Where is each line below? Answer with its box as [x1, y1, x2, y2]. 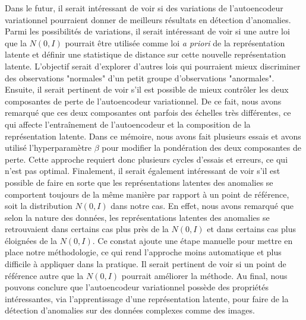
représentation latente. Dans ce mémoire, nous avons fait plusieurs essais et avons [5, 129, 301, 142]
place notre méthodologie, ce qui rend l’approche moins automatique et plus [5, 246, 282, 258]
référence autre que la [5, 269, 84, 281]
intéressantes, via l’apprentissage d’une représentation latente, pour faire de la [5, 292, 289, 305]
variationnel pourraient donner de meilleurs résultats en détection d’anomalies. [5, 13, 291, 26]
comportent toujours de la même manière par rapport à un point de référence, [5, 188, 289, 200]
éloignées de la [5, 234, 57, 246]
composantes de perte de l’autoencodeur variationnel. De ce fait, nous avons [5, 94, 282, 107]
